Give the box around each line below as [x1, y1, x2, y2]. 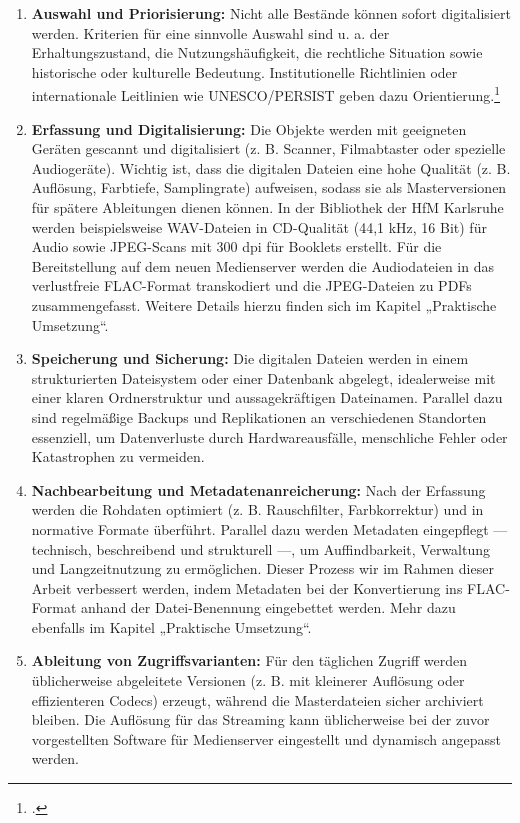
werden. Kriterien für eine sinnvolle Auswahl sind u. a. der [31, 22, 390, 43]
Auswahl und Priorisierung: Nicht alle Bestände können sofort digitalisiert [31, 3, 511, 23]
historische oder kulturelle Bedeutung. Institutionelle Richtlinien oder [31, 61, 458, 82]
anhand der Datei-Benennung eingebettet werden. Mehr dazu [81, 597, 456, 618]
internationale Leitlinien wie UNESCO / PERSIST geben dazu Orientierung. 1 [31, 82, 501, 106]
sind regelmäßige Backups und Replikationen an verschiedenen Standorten [31, 406, 487, 427]
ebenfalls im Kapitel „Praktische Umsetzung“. [31, 616, 312, 637]
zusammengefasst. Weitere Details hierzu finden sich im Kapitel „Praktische [31, 294, 497, 315]
